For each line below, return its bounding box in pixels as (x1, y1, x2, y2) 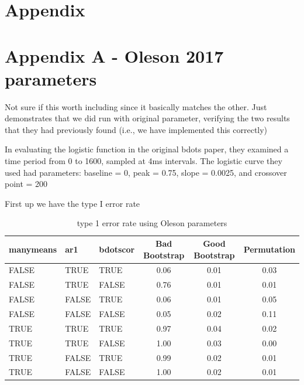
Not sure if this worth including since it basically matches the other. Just (5, 100, 267, 113)
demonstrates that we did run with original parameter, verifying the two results (5, 112, 290, 124)
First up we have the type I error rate (5, 197, 140, 209)
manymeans (9, 243, 57, 255)
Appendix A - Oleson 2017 (5, 43, 224, 67)
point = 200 (5, 178, 48, 190)
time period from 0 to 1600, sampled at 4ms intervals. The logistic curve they (5, 155, 282, 167)
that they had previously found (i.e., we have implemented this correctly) (5, 123, 268, 135)
